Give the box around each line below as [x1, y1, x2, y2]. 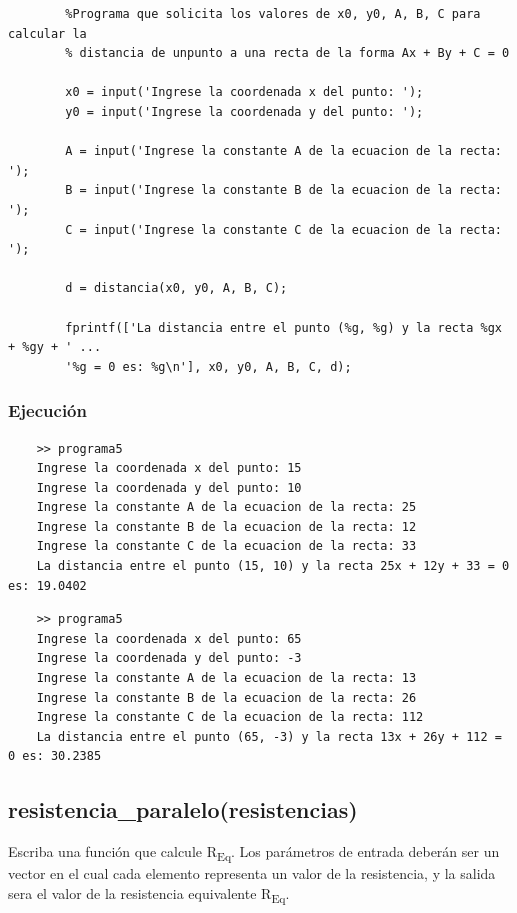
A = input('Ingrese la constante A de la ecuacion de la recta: [65, 144, 502, 159]
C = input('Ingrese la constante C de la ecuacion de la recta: [65, 222, 502, 237]
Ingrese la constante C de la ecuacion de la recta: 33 [36, 539, 417, 554]
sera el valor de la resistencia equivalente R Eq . [8, 882, 290, 906]
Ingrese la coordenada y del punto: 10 [36, 480, 302, 495]
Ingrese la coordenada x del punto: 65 [36, 631, 302, 646]
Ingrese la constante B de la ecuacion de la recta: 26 [36, 690, 417, 705]
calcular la [8, 26, 87, 41]
